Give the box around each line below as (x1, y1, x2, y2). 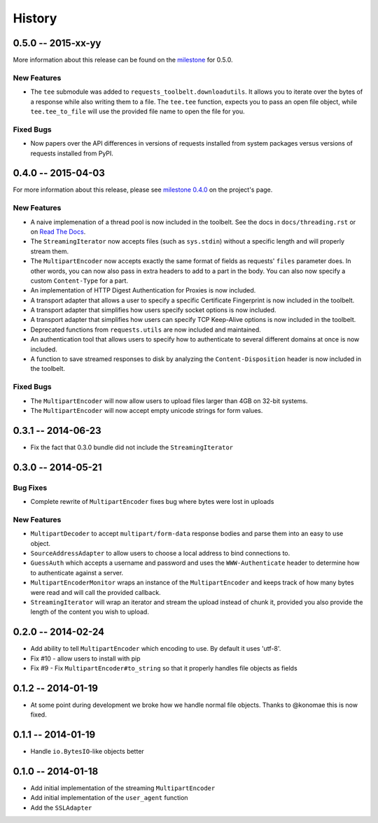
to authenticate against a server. (30, 568, 124, 577)
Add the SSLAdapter (30, 803, 92, 812)
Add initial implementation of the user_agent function (30, 794, 188, 802)
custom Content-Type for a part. (30, 276, 129, 285)
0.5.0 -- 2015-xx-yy (13, 37, 101, 49)
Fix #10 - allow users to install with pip (30, 654, 141, 663)
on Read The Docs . (30, 227, 86, 236)
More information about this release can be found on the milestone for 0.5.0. (13, 56, 233, 64)
